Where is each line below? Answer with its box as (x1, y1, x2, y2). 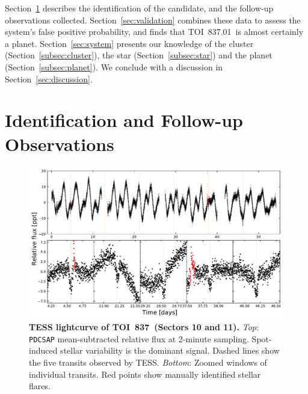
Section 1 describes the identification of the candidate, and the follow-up (5, 2, 274, 14)
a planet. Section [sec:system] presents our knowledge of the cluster (5, 37, 254, 49)
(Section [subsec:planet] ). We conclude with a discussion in (5, 60, 223, 73)
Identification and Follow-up (5, 108, 244, 132)
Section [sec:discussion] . (5, 72, 93, 85)
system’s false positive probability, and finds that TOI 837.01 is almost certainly (5, 25, 304, 38)
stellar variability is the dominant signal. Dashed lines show (60, 344, 280, 357)
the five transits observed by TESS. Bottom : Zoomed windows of (29, 356, 267, 369)
